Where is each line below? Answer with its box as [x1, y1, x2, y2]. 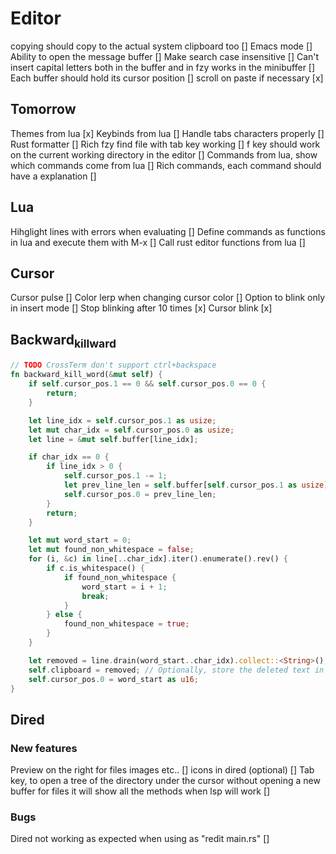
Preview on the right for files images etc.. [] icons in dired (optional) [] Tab [10, 764, 315, 776]
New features [10, 741, 78, 755]
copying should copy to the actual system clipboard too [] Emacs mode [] [10, 40, 313, 52]
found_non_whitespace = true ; [63, 619, 190, 629]
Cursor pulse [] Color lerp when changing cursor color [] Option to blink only [10, 292, 326, 304]
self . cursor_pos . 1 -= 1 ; [63, 471, 168, 481]
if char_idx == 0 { [28, 452, 110, 462]
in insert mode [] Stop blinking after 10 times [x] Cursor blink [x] [10, 302, 273, 314]
